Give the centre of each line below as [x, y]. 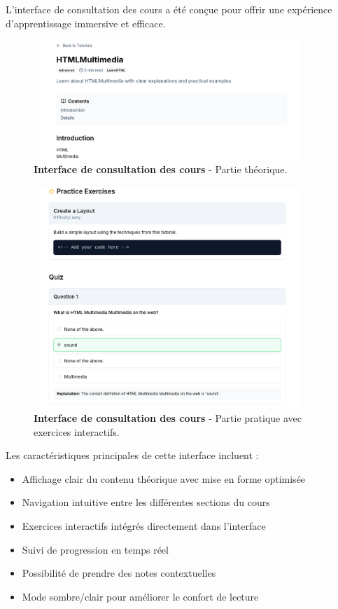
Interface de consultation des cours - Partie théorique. [161, 169]
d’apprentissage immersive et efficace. [86, 23]
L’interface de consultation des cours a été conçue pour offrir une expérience [169, 9]
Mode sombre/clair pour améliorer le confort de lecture [140, 596]
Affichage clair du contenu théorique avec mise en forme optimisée [164, 478]
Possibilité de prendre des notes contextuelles [119, 573]
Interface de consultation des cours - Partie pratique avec [168, 418]
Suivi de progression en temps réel [95, 549]
